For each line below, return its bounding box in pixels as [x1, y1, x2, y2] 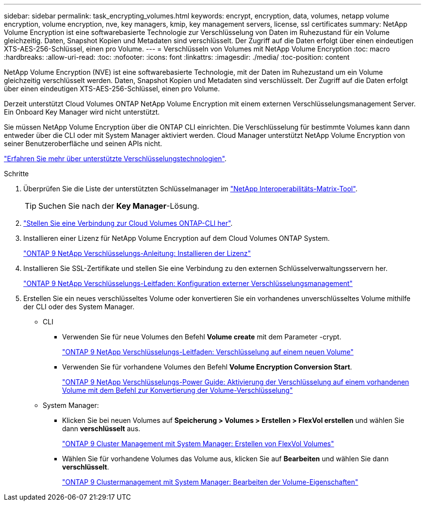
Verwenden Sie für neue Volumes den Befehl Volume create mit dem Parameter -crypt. [62, 333, 342, 341]
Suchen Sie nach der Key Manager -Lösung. [38, 201, 199, 211]
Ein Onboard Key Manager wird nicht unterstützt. [4, 108, 160, 116]
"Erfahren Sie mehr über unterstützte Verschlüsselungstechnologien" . [4, 154, 227, 163]
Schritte [4, 169, 29, 178]
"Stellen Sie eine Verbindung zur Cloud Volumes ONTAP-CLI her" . [23, 219, 233, 227]
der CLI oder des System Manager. [23, 303, 135, 311]
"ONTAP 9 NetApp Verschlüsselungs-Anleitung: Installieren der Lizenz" [23, 249, 251, 257]
